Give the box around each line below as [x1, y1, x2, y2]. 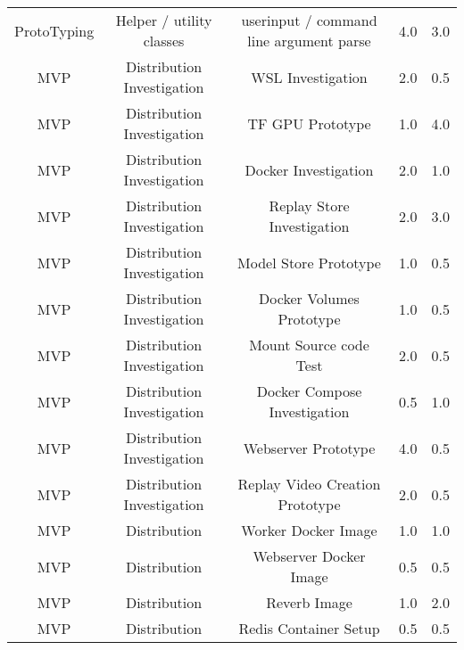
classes [143, 30, 185, 51]
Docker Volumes [259, 288, 360, 309]
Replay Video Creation [237, 473, 381, 494]
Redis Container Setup [238, 618, 380, 638]
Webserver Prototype [243, 437, 376, 458]
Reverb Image [266, 592, 352, 613]
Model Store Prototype [237, 251, 381, 273]
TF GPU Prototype [247, 112, 371, 134]
